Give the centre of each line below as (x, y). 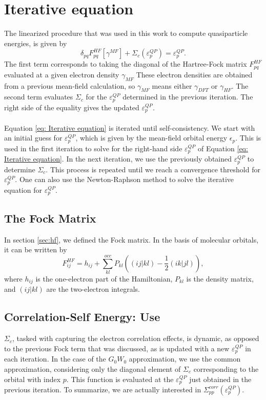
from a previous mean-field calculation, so (70, 85)
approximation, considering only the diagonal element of (93, 368)
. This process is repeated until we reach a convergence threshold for (153, 169)
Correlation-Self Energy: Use (82, 317)
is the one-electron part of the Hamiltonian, (104, 279)
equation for (23, 189)
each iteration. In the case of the (55, 359)
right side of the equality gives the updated (72, 107)
